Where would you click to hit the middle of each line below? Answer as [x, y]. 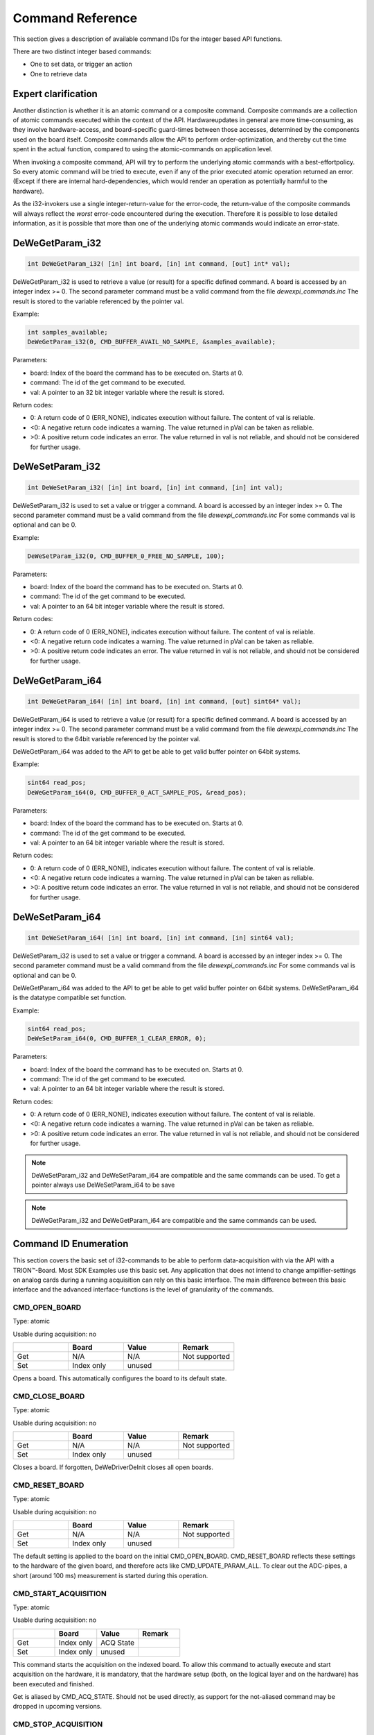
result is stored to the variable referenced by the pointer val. [98, 301]
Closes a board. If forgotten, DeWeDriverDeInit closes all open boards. [113, 1467]
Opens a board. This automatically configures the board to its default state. [120, 1378]
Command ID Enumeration [71, 1244]
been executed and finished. [54, 1684]
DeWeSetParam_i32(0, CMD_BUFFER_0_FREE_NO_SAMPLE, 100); [126, 556]
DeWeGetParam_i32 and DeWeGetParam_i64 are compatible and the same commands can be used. [174, 1221]
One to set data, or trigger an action [81, 64]
